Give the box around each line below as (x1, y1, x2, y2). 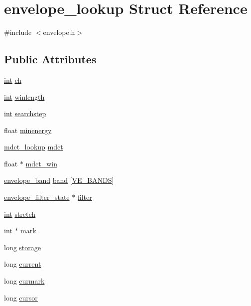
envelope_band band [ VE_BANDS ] (4, 175, 114, 185)
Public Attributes (4, 51, 97, 67)
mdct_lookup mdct (4, 142, 63, 152)
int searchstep (4, 108, 46, 119)
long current (4, 259, 41, 269)
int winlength (4, 91, 45, 102)
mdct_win (25, 158, 57, 168)
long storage (4, 242, 41, 252)
